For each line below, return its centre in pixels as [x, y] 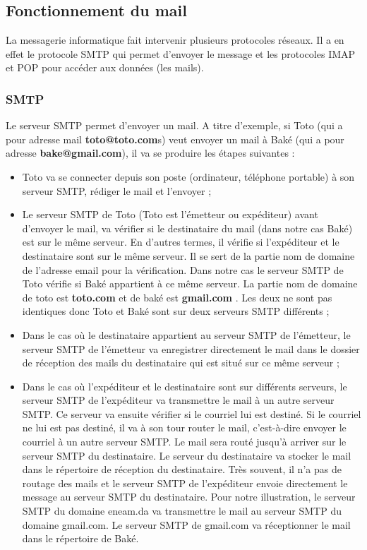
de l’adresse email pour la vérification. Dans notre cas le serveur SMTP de [183, 269]
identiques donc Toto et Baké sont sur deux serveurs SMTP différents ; [176, 311]
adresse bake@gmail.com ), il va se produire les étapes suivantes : [150, 153]
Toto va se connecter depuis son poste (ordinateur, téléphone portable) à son [188, 176]
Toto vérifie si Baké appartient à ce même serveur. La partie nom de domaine [190, 283]
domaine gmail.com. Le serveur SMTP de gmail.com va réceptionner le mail [186, 524]
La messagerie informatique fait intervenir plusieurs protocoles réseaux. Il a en [175, 40]
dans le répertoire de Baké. [80, 538]
